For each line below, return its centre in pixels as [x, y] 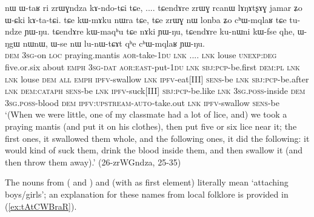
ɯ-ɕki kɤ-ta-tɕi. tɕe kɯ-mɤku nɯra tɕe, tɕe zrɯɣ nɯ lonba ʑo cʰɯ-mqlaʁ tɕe [146, 19]
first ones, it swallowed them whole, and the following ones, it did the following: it [157, 138]
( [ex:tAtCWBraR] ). [41, 206]
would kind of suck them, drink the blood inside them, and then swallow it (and [154, 150]
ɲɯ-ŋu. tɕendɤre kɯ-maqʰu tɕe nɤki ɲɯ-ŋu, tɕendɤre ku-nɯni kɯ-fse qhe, [160, 31]
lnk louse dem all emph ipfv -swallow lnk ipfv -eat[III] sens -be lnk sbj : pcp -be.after [157, 78]
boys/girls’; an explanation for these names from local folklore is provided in [147, 194]
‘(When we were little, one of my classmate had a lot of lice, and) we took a [146, 114]
